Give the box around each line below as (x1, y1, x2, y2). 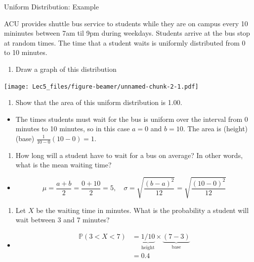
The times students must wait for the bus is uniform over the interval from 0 (15, 113, 248, 124)
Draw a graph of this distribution (15, 63, 117, 74)
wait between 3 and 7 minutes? (15, 214, 110, 225)
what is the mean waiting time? (15, 159, 112, 170)
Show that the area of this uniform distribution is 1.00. (15, 97, 182, 107)
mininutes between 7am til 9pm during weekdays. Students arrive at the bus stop (4, 28, 250, 38)
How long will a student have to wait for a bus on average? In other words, (15, 150, 243, 160)
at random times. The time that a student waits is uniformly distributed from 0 (4, 37, 246, 48)
